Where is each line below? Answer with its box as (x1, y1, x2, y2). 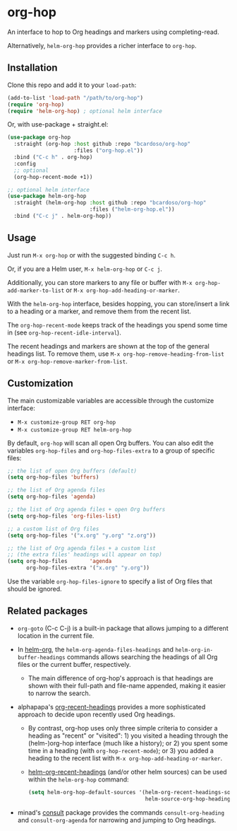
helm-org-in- (175, 646, 214, 653)
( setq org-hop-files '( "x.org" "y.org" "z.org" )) (7, 532, 157, 539)
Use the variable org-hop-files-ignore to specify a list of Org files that (7, 577, 213, 586)
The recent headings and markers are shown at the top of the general (7, 342, 209, 350)
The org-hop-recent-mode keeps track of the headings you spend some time (7, 320, 228, 329)
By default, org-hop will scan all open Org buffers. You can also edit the (7, 438, 214, 447)
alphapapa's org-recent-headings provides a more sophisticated (17, 702, 206, 711)
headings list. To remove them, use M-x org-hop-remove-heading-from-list (7, 349, 224, 358)
